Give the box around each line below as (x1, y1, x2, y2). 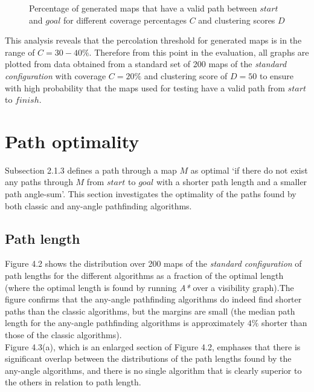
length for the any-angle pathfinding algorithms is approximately (5, 316, 245, 329)
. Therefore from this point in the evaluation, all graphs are (89, 45, 309, 58)
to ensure (259, 69, 294, 82)
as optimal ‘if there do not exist (190, 163, 308, 176)
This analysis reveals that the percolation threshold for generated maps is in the (5, 34, 302, 47)
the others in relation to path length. (5, 376, 141, 388)
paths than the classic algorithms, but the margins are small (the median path (5, 304, 295, 317)
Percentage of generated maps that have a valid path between (29, 2, 257, 14)
